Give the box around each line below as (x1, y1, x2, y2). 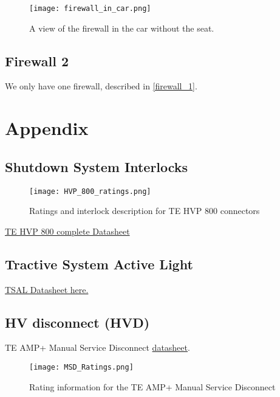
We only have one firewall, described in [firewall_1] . (5, 80, 197, 92)
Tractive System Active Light (5, 254, 193, 273)
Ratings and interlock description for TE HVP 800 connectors (29, 204, 260, 217)
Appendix (5, 116, 89, 140)
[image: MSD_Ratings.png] (29, 363, 134, 372)
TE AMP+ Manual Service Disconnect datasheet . (5, 341, 190, 354)
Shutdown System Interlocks (5, 157, 188, 176)
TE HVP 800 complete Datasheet (5, 224, 130, 237)
